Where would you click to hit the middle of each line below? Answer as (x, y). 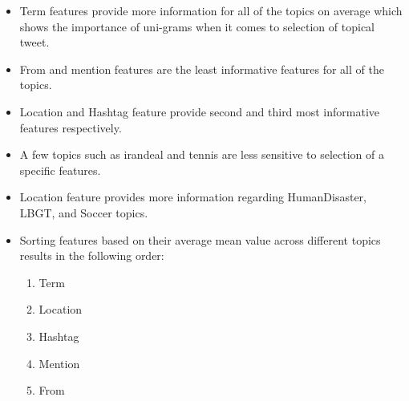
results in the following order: (92, 255)
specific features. (60, 170)
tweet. (34, 42)
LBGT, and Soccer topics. (84, 212)
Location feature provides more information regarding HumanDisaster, (193, 197)
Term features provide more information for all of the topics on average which (211, 10)
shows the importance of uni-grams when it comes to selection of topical (197, 26)
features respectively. (71, 127)
